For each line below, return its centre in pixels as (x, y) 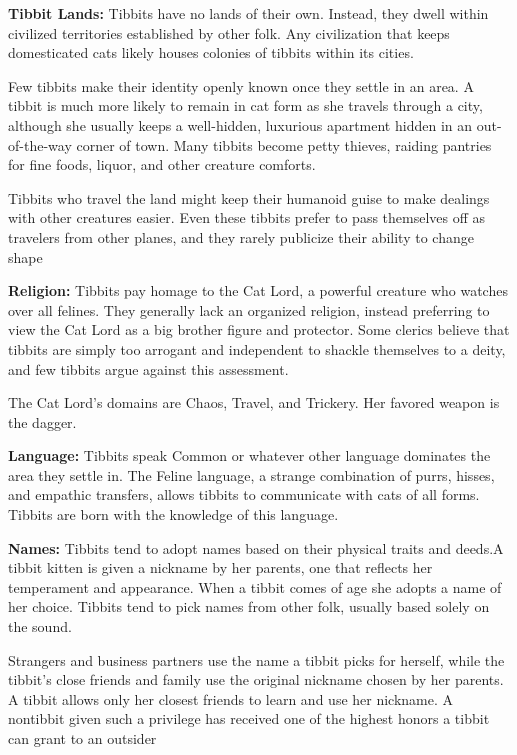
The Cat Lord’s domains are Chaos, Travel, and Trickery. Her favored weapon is (254, 402)
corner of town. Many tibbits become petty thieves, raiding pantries (284, 144)
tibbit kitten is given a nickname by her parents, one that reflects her (220, 567)
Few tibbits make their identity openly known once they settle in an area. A (241, 85)
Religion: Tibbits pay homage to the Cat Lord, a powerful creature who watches (258, 290)
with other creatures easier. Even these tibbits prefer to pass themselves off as (247, 217)
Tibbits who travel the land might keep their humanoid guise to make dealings (249, 197)
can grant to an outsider (82, 738)
